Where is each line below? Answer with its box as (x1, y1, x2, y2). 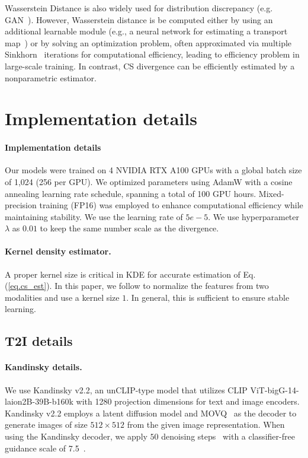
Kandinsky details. (5, 361, 82, 373)
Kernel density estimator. (5, 245, 111, 257)
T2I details (5, 332, 73, 350)
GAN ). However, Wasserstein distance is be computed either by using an (5, 13, 273, 26)
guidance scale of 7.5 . (5, 441, 86, 454)
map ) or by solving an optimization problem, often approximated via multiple (5, 36, 292, 49)
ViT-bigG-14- (250, 383, 299, 396)
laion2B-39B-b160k (5, 395, 73, 408)
